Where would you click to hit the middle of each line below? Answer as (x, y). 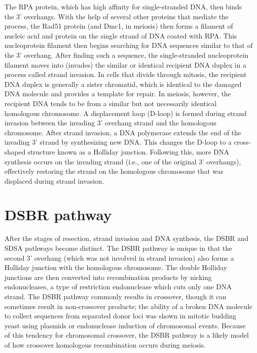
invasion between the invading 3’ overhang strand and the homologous (110, 123)
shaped (15, 151)
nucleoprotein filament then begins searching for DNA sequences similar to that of (129, 45)
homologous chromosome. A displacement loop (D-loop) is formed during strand (126, 113)
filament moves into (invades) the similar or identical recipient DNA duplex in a (126, 64)
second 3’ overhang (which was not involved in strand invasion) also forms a (119, 257)
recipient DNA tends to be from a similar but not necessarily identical (110, 103)
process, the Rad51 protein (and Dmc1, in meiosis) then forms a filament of (119, 26)
